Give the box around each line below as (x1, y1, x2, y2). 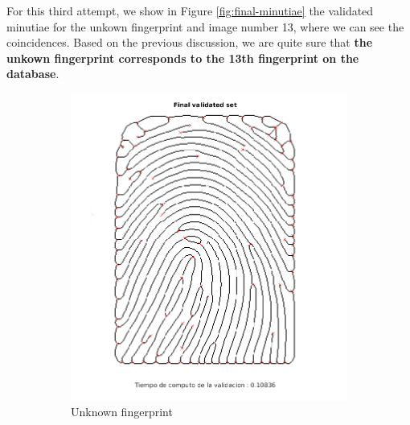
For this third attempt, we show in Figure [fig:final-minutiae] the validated (6, 2, 374, 19)
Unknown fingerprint (71, 403, 173, 420)
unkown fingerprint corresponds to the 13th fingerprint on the (6, 49, 359, 66)
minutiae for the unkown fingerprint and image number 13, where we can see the (6, 18, 404, 35)
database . (6, 65, 59, 82)
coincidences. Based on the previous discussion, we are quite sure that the (6, 34, 373, 51)
